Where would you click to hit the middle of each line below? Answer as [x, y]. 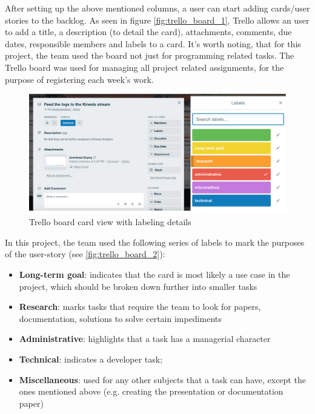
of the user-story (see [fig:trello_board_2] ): [85, 254]
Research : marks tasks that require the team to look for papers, [140, 307]
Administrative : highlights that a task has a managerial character [145, 339]
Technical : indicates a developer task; [91, 359]
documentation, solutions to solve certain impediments [120, 318]
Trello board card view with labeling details [110, 222]
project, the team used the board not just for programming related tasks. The [150, 55]
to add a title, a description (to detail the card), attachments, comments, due [148, 32]
